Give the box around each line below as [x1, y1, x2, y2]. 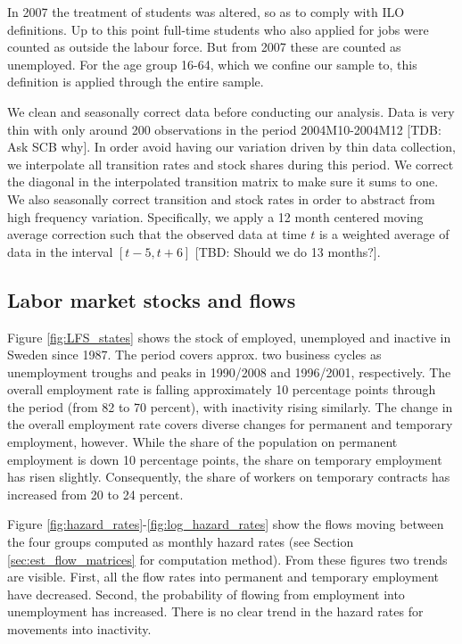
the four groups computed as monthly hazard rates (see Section [7, 533, 354, 551]
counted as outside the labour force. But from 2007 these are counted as [7, 37, 401, 56]
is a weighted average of [318, 225, 450, 244]
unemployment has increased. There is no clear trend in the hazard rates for [7, 602, 424, 621]
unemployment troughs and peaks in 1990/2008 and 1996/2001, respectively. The [7, 362, 451, 381]
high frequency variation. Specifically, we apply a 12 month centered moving [7, 207, 424, 226]
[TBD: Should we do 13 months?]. [194, 242, 381, 260]
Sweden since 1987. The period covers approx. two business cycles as [7, 345, 382, 364]
